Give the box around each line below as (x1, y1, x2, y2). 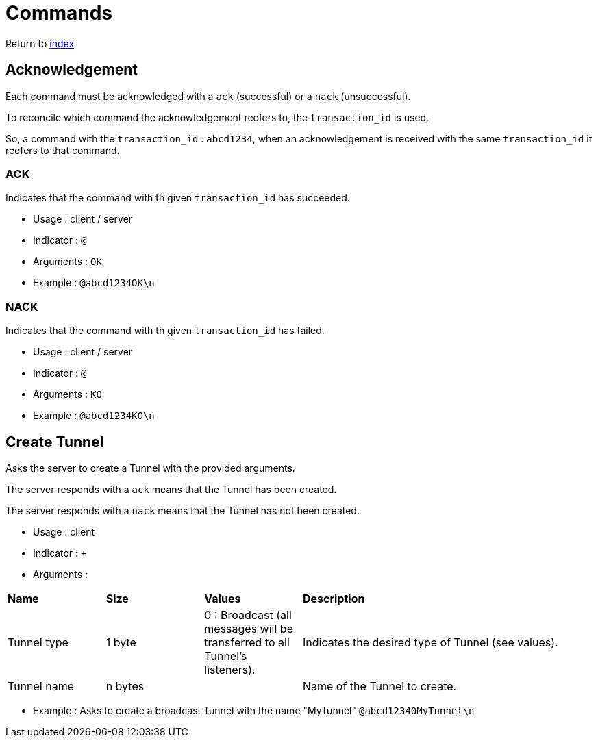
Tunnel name (8, 679, 74, 693)
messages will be (204, 621, 293, 635)
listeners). (204, 662, 256, 677)
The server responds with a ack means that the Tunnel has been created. (5, 483, 337, 495)
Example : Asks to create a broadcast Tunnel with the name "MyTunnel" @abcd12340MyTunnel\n (33, 704, 475, 716)
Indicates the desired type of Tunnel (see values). (302, 635, 558, 649)
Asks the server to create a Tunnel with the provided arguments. (5, 462, 295, 474)
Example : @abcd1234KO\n (33, 410, 155, 422)
